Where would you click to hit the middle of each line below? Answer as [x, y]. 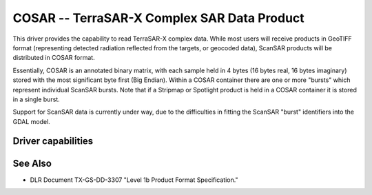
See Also [32, 163]
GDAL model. [32, 121]
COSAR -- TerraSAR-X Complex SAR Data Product [158, 18]
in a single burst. [36, 99]
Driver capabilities [53, 141]
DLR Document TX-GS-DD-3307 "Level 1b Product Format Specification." [134, 180]
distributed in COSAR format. [54, 58]
